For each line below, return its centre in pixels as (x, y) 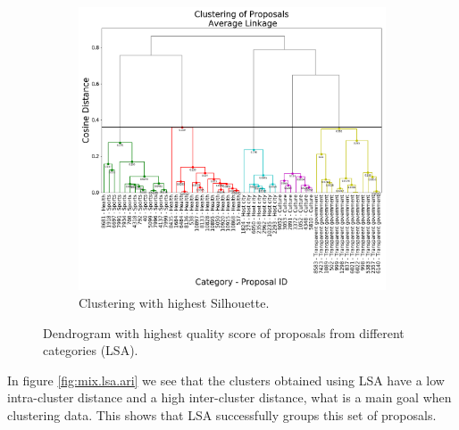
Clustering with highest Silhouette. (174, 303)
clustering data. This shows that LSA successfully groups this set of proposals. (222, 415)
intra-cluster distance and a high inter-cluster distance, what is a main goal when (229, 397)
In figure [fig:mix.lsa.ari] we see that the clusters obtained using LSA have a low (226, 380)
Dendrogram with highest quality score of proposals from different (224, 332)
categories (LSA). (91, 350)
